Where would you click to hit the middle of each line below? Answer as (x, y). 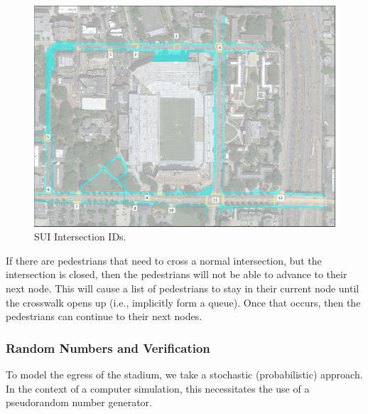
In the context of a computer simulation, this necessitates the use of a (158, 388)
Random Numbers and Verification (108, 347)
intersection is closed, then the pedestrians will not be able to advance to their (177, 274)
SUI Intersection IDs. (80, 237)
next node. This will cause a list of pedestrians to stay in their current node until (183, 288)
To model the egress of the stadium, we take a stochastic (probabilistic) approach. (184, 374)
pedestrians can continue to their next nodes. (104, 316)
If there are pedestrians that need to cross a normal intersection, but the (164, 260)
